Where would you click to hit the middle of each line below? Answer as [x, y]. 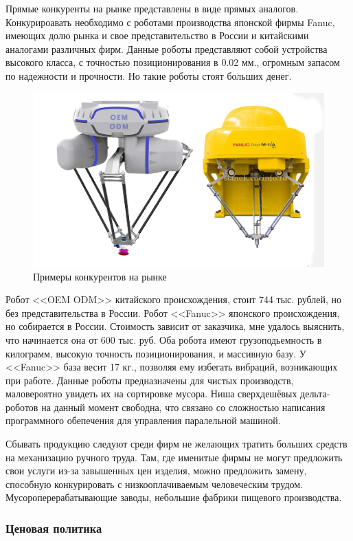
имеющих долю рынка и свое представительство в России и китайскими [157, 35]
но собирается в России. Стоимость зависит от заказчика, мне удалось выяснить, [175, 326]
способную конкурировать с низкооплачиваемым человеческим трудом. [155, 484]
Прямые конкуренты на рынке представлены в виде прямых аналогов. [152, 8]
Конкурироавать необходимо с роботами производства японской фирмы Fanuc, [170, 22]
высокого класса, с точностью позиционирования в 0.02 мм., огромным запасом [173, 62]
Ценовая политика [54, 528]
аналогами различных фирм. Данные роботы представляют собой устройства [167, 48]
